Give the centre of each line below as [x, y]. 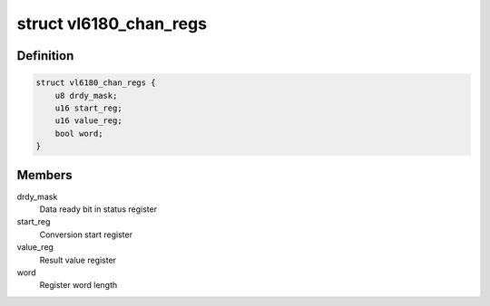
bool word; [79, 133]
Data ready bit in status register [98, 209]
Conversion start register [86, 234]
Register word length [78, 285]
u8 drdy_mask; [86, 96]
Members [44, 175]
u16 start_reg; [88, 108]
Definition [45, 56]
